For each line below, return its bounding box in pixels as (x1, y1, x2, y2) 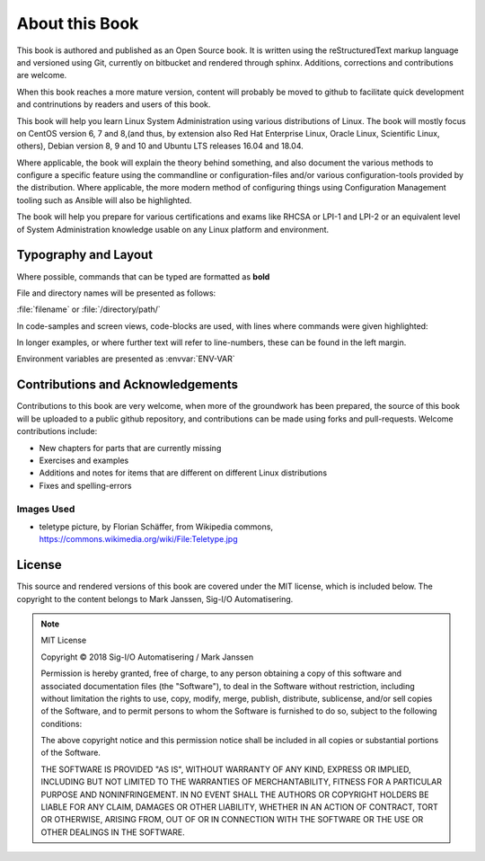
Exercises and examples (39, 455, 129, 466)
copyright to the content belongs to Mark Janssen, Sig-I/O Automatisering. (16, 593, 294, 604)
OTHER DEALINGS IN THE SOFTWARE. (40, 827, 186, 838)
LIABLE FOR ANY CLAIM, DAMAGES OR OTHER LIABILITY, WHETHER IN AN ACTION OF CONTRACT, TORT (40, 802, 439, 812)
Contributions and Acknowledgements (16, 377, 238, 393)
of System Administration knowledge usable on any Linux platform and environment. (16, 224, 330, 235)
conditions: (40, 718, 83, 729)
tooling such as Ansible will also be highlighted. (16, 194, 192, 206)
